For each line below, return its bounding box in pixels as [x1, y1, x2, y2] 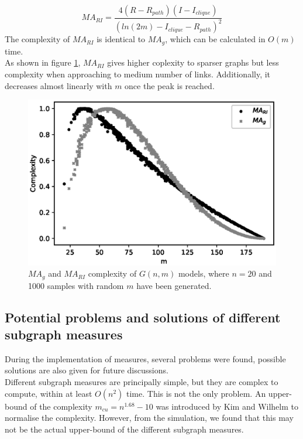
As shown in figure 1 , [5, 56, 81, 69]
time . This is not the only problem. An [126, 387, 266, 399]
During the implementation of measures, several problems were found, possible [5, 352, 286, 365]
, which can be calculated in [165, 33, 266, 45]
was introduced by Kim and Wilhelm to [156, 400, 298, 412]
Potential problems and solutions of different [5, 308, 281, 326]
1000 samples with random [28, 279, 124, 291]
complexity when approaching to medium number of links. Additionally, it [5, 68, 271, 80]
